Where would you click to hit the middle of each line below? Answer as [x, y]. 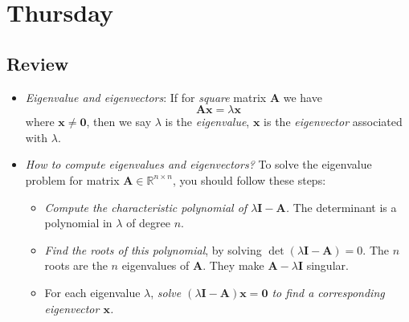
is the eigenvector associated [333, 122]
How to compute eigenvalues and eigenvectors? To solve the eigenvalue [198, 164]
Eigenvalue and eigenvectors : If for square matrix [146, 97]
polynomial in [78, 223]
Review [38, 63]
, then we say [119, 122]
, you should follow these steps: [249, 179]
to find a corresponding [328, 292]
